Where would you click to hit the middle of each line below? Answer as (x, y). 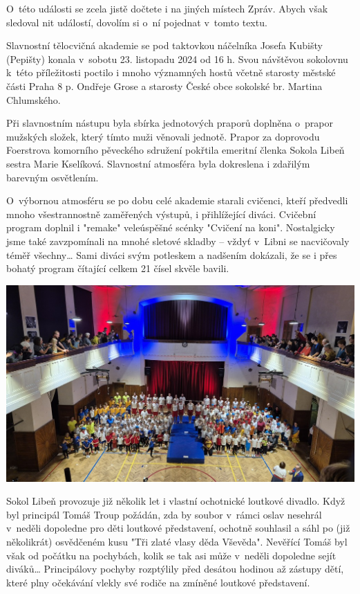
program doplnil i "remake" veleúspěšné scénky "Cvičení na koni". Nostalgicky (171, 227)
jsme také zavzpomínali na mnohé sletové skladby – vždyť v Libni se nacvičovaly (178, 241)
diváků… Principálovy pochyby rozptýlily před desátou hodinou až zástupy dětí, (175, 569)
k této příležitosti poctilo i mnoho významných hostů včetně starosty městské (171, 72)
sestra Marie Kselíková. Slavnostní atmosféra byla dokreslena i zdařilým (158, 163)
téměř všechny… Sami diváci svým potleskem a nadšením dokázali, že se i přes (172, 254)
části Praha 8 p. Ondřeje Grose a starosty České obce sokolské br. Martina (164, 85)
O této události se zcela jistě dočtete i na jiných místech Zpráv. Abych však (167, 8)
